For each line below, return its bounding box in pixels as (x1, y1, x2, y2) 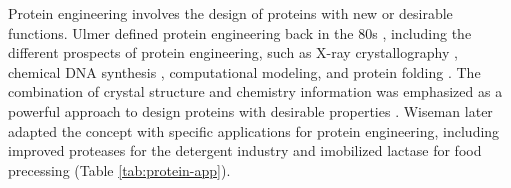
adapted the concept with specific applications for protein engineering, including (8, 120, 500, 141)
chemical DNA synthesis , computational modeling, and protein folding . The (8, 61, 481, 82)
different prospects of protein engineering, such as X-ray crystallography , (8, 42, 458, 63)
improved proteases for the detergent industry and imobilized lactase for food (8, 140, 482, 161)
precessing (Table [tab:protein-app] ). (8, 159, 231, 180)
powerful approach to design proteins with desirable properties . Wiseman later (8, 100, 493, 121)
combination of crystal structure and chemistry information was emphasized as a (8, 81, 503, 102)
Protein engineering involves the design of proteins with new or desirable (8, 3, 453, 23)
